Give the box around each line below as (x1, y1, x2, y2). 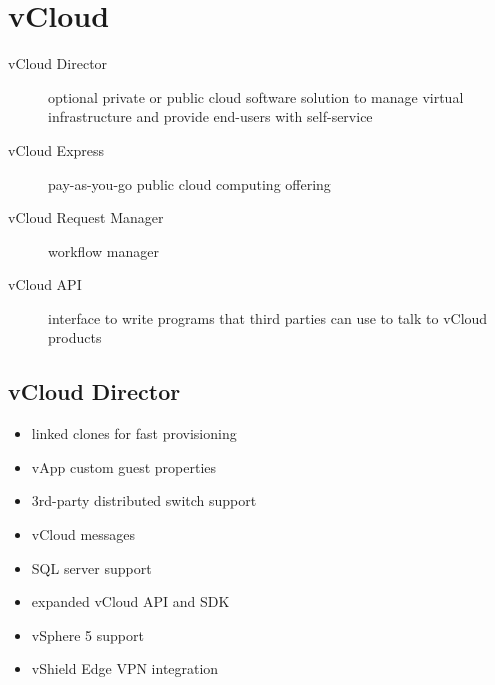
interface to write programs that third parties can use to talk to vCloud (48, 307, 488, 328)
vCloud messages (31, 524, 136, 545)
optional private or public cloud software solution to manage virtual (48, 86, 464, 107)
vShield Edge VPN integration (31, 658, 219, 679)
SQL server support (31, 557, 152, 578)
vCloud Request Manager (8, 207, 164, 228)
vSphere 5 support (31, 624, 144, 645)
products (48, 327, 102, 348)
